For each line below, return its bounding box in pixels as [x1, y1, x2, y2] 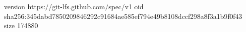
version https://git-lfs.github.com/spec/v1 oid [4, 1, 144, 11]
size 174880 [4, 20, 38, 31]
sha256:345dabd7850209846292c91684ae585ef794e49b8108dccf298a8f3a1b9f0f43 [4, 11, 243, 21]
